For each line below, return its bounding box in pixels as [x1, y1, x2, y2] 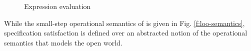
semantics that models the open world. [4, 37, 122, 47]
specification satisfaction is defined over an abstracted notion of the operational [4, 27, 247, 38]
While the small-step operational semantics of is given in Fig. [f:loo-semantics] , [4, 17, 245, 28]
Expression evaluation [24, 1, 91, 11]
